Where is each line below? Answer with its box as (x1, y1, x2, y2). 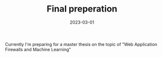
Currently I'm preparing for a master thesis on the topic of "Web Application (5, 41, 158, 47)
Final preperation (46, 3, 118, 14)
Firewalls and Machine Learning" (5, 46, 71, 52)
